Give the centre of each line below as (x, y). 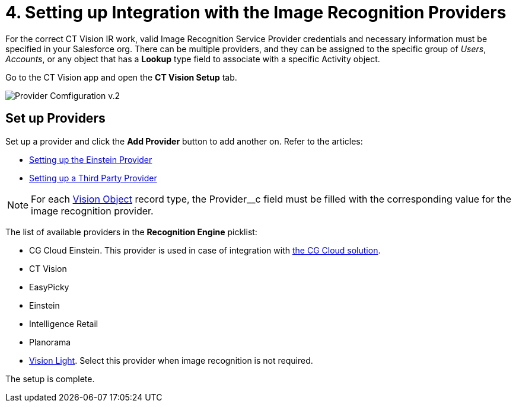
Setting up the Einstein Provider (91, 159)
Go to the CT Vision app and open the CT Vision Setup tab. (121, 77)
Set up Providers (55, 118)
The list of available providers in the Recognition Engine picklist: (131, 232)
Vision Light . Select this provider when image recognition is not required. (171, 360)
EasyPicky (49, 287)
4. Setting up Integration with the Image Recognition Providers (256, 12)
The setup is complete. (50, 379)
